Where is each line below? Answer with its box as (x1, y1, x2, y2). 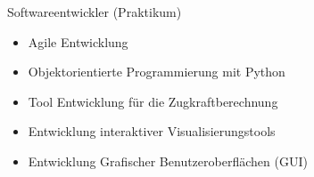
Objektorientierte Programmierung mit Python (28, 62, 285, 81)
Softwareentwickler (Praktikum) (7, 3, 182, 20)
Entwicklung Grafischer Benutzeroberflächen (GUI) (28, 151, 308, 170)
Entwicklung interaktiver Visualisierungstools (28, 122, 276, 141)
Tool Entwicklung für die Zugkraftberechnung (28, 92, 278, 110)
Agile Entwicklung (28, 32, 128, 51)
